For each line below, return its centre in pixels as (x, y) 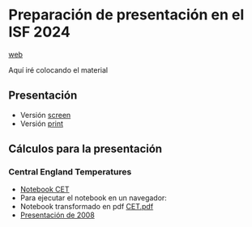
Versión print (41, 124)
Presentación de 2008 (57, 215)
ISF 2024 (39, 32)
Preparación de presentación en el (126, 15)
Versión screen (45, 115)
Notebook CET (45, 189)
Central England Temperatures (70, 172)
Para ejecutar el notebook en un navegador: (94, 198)
